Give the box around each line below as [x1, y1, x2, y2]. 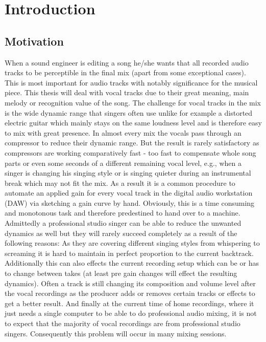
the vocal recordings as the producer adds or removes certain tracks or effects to [5, 288, 255, 298]
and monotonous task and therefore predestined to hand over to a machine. [5, 207, 240, 218]
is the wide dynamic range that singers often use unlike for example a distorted [5, 107, 253, 118]
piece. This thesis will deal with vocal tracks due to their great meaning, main [5, 87, 249, 98]
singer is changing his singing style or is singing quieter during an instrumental [5, 167, 251, 178]
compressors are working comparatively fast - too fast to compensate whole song [5, 147, 256, 158]
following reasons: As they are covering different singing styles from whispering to [5, 238, 260, 248]
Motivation [5, 33, 64, 49]
